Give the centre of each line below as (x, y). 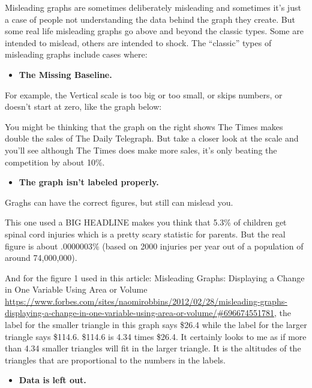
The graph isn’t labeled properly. (89, 182)
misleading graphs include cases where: (76, 54)
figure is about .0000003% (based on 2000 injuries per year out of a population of (154, 246)
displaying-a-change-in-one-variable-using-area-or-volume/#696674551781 (140, 313)
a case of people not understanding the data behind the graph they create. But (150, 19)
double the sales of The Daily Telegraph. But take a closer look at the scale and (152, 138)
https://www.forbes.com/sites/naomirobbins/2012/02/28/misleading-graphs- (146, 301)
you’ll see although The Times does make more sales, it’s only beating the (141, 150)
